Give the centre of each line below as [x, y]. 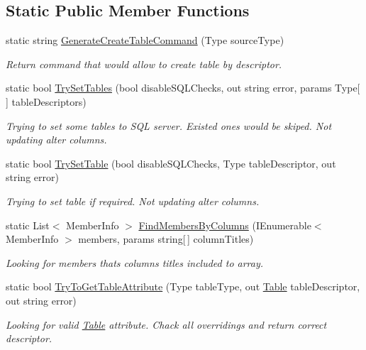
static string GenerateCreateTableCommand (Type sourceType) [145, 40]
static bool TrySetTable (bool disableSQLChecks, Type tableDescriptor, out [171, 163]
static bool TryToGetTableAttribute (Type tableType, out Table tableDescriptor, [183, 286]
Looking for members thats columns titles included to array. [135, 262]
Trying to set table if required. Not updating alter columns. [133, 201]
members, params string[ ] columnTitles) [166, 239]
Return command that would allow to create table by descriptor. [144, 64]
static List [28, 225]
